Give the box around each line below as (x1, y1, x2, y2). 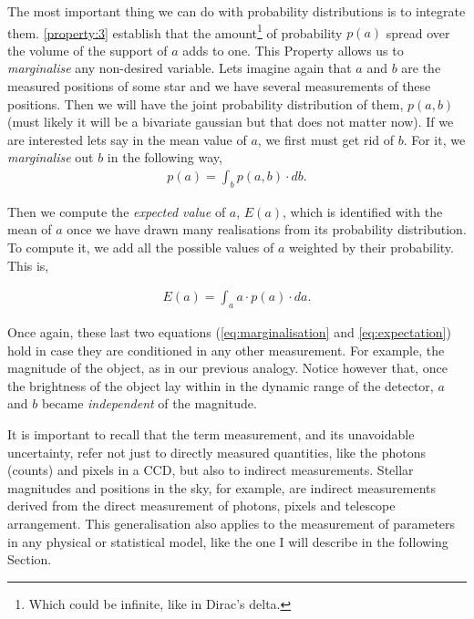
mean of (7, 220, 52, 239)
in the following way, (107, 148, 222, 167)
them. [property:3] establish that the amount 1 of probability (7, 20, 343, 42)
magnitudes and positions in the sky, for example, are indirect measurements (7, 478, 437, 497)
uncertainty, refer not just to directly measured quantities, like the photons (7, 442, 427, 461)
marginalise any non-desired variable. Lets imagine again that (7, 58, 352, 77)
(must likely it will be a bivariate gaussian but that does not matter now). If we (7, 112, 454, 131)
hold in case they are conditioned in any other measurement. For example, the (7, 340, 445, 359)
